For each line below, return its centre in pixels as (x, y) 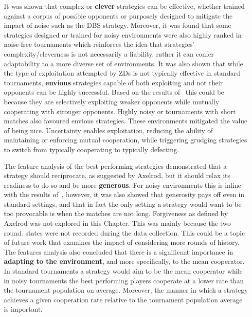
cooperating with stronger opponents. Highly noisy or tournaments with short (120, 111)
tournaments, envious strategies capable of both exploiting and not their (114, 82)
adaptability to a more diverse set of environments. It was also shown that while (124, 63)
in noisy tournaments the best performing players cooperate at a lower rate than (124, 280)
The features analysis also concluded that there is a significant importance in (119, 251)
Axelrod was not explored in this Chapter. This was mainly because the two (117, 223)
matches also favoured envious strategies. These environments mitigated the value (126, 121)
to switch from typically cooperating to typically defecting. (91, 149)
